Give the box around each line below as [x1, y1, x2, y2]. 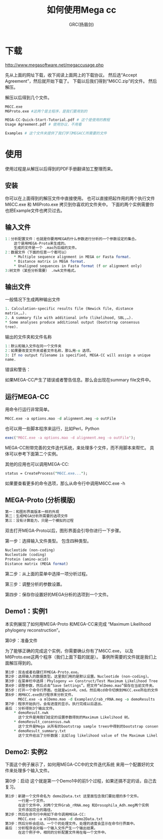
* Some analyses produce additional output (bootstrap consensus [5, 320, 140, 325]
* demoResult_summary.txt [14, 728, 66, 733]
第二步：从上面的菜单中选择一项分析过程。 [5, 571, 90, 576]
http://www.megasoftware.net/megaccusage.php [5, 62, 104, 68]
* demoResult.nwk [14, 710, 49, 715]
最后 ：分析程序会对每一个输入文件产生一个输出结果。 [5, 825, 98, 831]
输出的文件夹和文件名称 [5, 334, 52, 340]
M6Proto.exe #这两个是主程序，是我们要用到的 [5, 109, 88, 114]
